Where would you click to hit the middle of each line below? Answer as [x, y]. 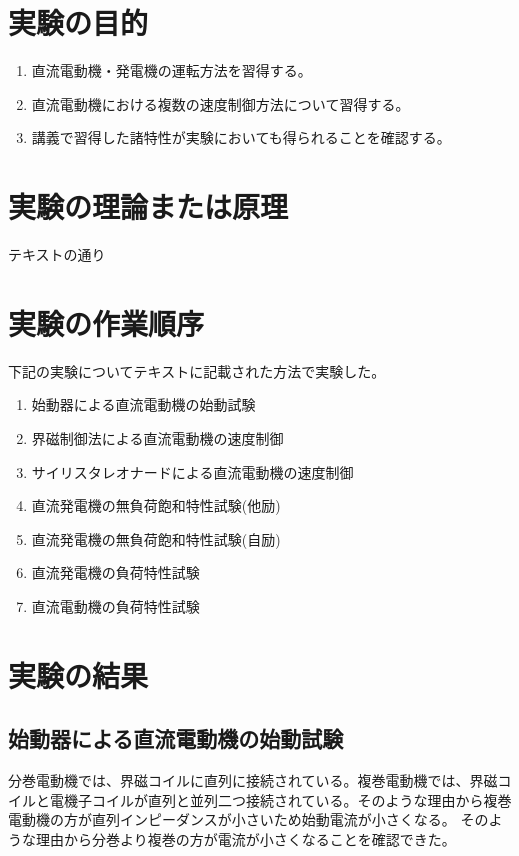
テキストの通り [57, 254]
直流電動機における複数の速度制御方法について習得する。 [220, 103]
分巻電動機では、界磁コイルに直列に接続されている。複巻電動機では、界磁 [253, 780]
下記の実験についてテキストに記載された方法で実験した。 [197, 370]
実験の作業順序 [106, 322]
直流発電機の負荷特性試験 [115, 572]
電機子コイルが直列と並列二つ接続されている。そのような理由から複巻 [280, 799]
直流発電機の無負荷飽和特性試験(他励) [156, 505]
